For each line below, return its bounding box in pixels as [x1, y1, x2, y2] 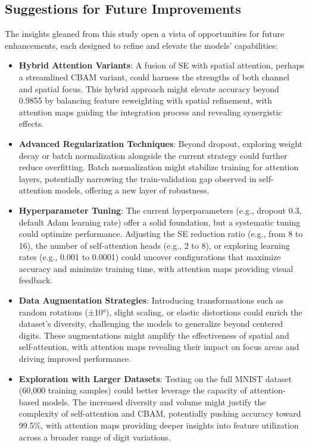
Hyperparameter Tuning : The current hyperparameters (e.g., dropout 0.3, [18, 204, 302, 216]
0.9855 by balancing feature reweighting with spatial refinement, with [18, 94, 272, 107]
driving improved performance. [18, 352, 132, 365]
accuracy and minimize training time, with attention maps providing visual [18, 262, 294, 274]
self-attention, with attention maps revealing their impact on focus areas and [18, 340, 299, 353]
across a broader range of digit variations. [18, 430, 171, 443]
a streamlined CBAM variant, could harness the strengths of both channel [18, 70, 289, 83]
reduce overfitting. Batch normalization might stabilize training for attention [18, 161, 299, 173]
